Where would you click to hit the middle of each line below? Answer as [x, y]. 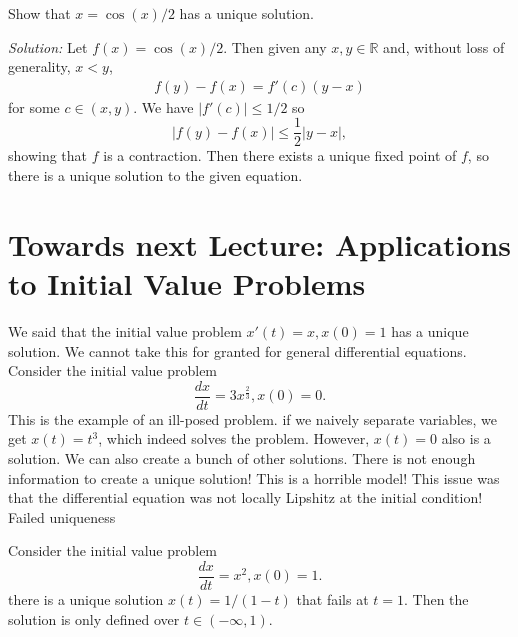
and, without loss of [444, 46]
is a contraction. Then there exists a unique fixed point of [280, 155]
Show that [39, 13]
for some [34, 106]
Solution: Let [48, 46]
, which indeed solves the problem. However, [234, 438]
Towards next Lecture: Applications [260, 243]
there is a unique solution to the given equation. [155, 175]
